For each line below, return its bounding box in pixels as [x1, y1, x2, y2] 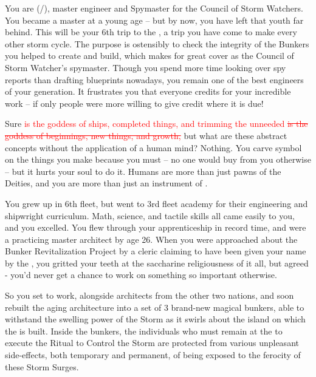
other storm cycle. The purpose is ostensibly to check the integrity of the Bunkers [5, 37, 309, 50]
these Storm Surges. [5, 360, 79, 373]
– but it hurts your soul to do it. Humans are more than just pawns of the [5, 165, 281, 177]
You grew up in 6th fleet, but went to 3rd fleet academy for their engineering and [5, 197, 308, 209]
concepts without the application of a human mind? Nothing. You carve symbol [5, 141, 302, 154]
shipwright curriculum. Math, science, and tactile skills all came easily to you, [5, 209, 295, 222]
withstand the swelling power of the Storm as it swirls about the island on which [5, 313, 306, 325]
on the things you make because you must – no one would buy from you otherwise [5, 153, 311, 166]
